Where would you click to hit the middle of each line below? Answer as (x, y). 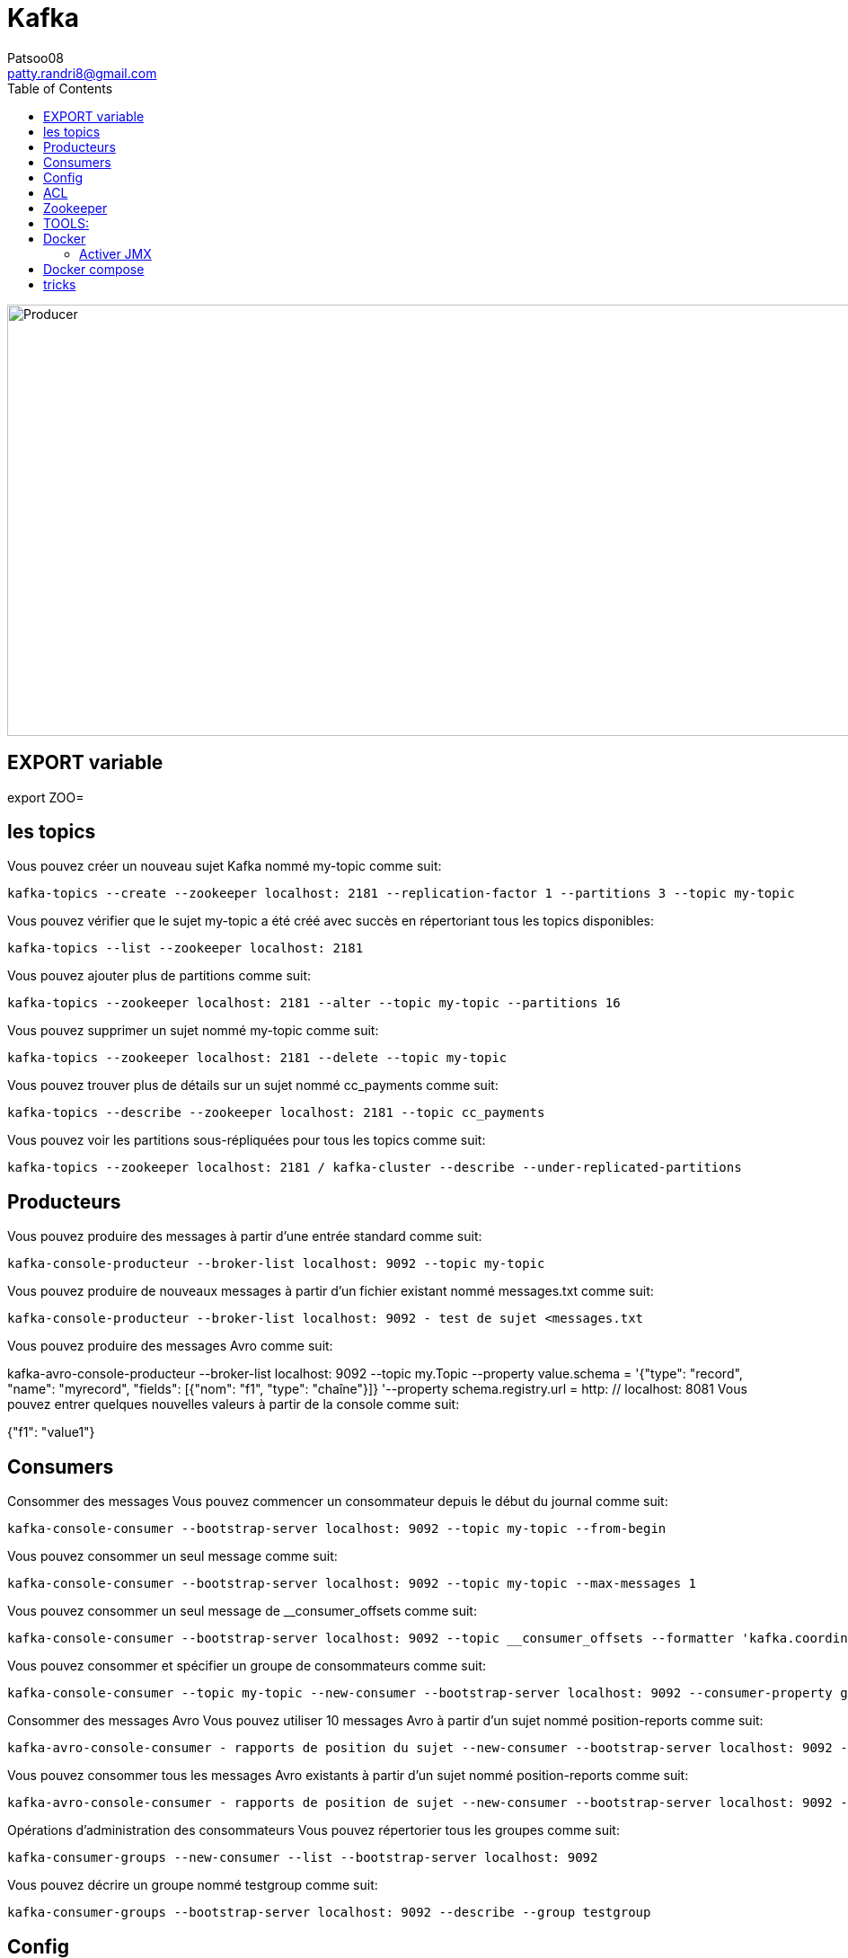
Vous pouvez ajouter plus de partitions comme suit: (159, 976)
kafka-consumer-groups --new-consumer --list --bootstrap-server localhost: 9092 (303, 1858)
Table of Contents (60, 88)
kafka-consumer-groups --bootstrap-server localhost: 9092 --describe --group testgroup (329, 1913)
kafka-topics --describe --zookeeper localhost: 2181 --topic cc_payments (276, 1113)
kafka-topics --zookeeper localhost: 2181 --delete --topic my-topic (257, 1058)
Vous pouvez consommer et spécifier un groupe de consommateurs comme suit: (247, 1666)
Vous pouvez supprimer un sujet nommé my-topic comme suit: (193, 1031)
